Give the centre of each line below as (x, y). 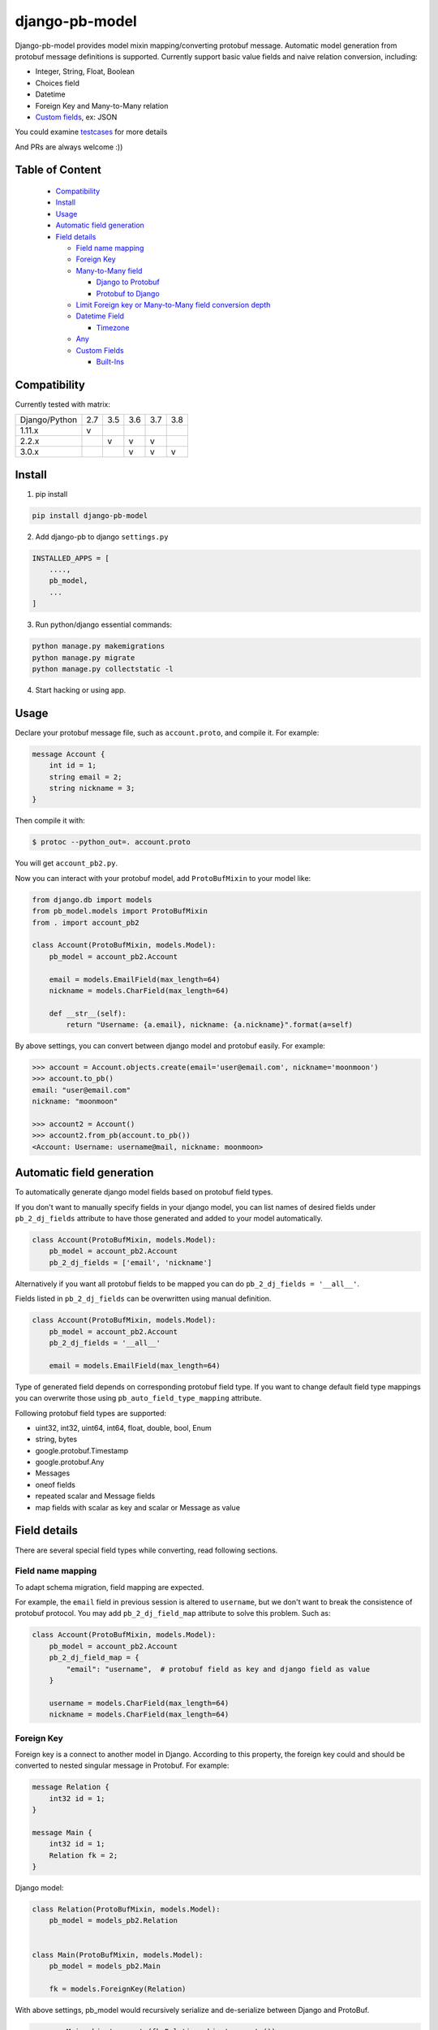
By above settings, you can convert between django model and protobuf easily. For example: (170, 1046)
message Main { (62, 1832)
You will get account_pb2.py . (66, 863)
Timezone (113, 327)
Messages (53, 1473)
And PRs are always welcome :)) (69, 147)
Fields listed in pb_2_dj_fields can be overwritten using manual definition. (143, 1298)
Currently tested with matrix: (63, 404)
